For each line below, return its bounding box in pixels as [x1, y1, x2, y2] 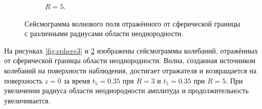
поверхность [4, 75, 42, 86]
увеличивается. [4, 95, 51, 105]
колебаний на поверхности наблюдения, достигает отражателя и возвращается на [4, 65, 257, 75]
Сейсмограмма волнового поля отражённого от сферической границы [25, 18, 241, 29]
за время [63, 75, 90, 86]
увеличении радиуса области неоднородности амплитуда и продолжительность [4, 85, 249, 96]
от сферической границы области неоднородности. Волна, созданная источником [4, 55, 256, 66]
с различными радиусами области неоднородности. [25, 28, 184, 39]
